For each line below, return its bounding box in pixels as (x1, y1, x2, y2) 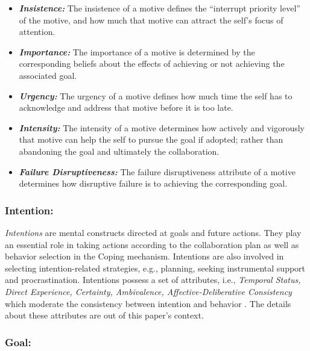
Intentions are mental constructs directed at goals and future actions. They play (5, 226, 302, 238)
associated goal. (19, 69, 77, 81)
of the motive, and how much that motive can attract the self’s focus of (19, 13, 283, 26)
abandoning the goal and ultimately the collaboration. (19, 144, 220, 157)
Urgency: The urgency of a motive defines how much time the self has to (19, 89, 293, 102)
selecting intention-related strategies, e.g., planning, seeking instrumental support (5, 261, 306, 274)
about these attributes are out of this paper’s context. (5, 309, 204, 321)
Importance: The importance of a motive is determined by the (19, 45, 255, 58)
